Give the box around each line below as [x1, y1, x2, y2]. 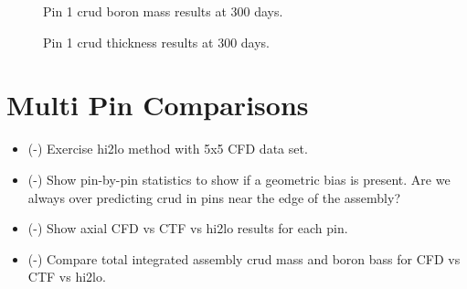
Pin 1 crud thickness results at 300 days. [43, 32, 270, 51]
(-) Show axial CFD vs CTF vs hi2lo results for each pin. [27, 219, 348, 238]
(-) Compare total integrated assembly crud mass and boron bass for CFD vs [27, 249, 461, 268]
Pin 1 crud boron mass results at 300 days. [43, 2, 283, 20]
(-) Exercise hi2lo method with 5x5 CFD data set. [27, 139, 308, 158]
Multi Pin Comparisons [6, 86, 309, 123]
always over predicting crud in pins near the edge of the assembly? [27, 187, 401, 207]
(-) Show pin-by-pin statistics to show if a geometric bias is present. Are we [27, 169, 451, 188]
